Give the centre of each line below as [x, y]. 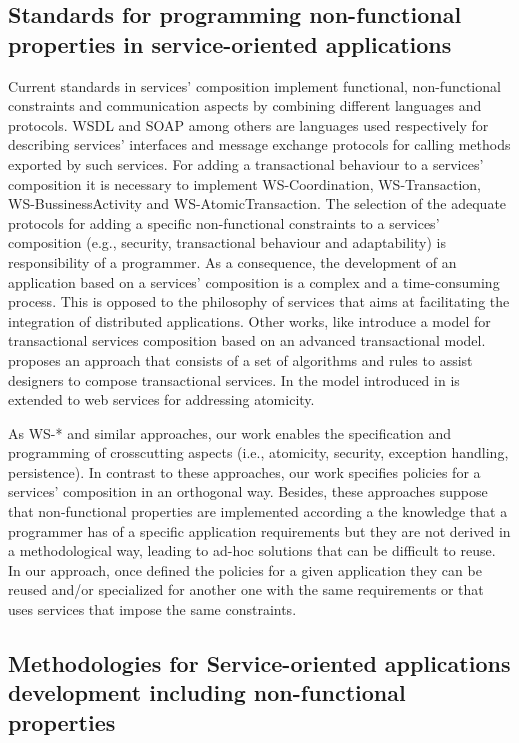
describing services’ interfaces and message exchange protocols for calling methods [259, 144]
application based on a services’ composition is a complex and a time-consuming [254, 281]
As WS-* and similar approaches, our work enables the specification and [230, 432]
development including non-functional [207, 692]
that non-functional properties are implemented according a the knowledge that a [258, 511]
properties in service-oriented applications [230, 43]
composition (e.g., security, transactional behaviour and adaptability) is [227, 242]
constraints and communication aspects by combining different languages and [245, 105]
